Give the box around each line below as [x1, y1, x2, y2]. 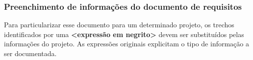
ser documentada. [4, 48, 57, 58]
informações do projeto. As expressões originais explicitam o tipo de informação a [4, 39, 249, 49]
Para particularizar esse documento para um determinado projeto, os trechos [4, 20, 234, 30]
